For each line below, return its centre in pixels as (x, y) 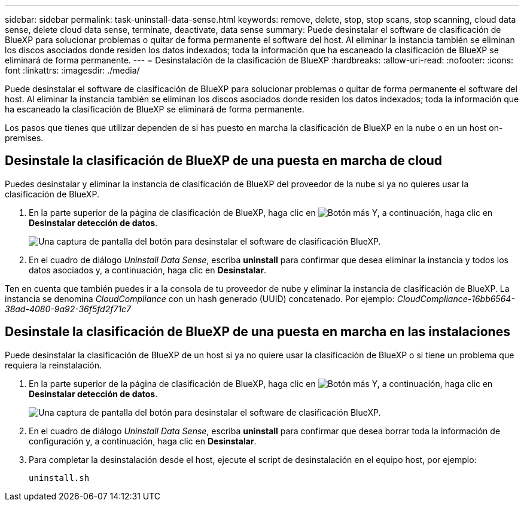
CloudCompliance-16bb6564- (456, 298)
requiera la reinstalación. (53, 365)
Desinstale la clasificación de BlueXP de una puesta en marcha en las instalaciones (258, 332)
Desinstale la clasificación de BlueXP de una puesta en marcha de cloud (224, 161)
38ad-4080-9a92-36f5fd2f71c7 (68, 309)
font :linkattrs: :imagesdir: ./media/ (72, 70)
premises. (24, 138)
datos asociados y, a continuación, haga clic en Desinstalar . (148, 270)
